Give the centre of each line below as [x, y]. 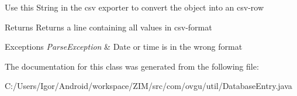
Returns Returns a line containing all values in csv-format [108, 27]
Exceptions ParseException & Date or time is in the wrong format [124, 47]
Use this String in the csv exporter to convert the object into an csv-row [134, 7]
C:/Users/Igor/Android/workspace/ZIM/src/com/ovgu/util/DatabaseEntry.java [148, 86]
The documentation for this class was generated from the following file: [132, 66]
